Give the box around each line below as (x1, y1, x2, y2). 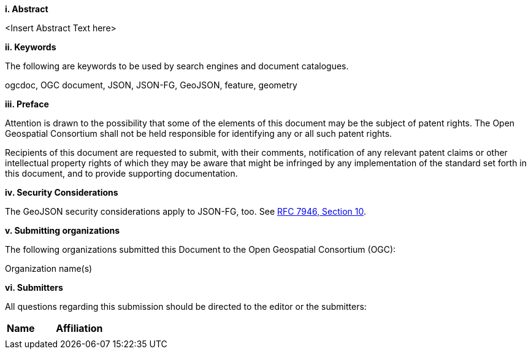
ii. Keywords (5, 42, 56, 52)
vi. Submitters (5, 282, 63, 293)
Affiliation (56, 322, 103, 334)
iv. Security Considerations (5, 187, 118, 198)
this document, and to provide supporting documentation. (5, 168, 238, 179)
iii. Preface (5, 99, 49, 109)
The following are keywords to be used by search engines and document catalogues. (5, 61, 349, 71)
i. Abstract (5, 4, 48, 14)
